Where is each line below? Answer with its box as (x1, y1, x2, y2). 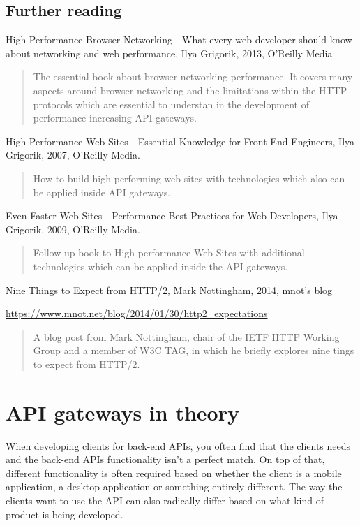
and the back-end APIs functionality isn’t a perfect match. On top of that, (6, 452, 325, 467)
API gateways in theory (6, 397, 239, 426)
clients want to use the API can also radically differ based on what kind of (6, 492, 324, 507)
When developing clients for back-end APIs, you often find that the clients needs (6, 438, 351, 453)
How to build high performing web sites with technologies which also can (33, 170, 345, 185)
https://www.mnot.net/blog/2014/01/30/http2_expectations (6, 306, 268, 321)
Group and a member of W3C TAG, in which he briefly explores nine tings (33, 343, 354, 358)
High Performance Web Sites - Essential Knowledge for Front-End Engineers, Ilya (6, 133, 355, 148)
